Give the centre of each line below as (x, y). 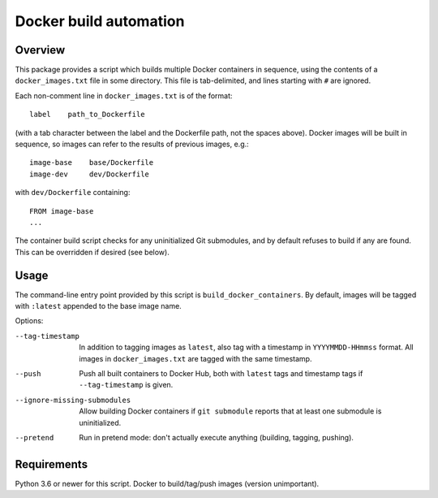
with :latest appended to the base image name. (98, 306)
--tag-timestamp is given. (126, 385)
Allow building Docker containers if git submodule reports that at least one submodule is (230, 411)
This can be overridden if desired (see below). (92, 252)
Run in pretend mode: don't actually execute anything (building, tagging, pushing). (217, 437)
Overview (40, 50)
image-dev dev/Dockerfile (90, 174)
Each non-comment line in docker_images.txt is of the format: (124, 95)
